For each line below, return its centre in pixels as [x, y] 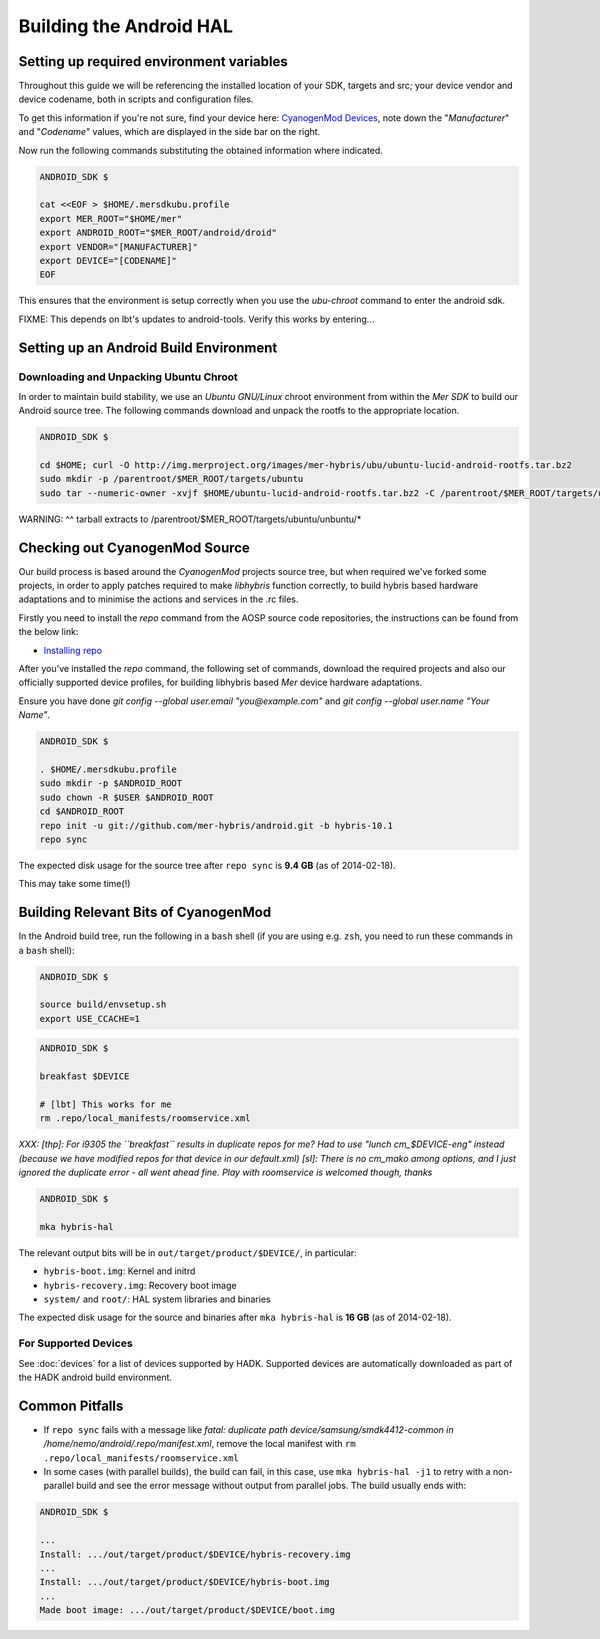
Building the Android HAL [126, 26]
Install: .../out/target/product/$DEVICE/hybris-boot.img [184, 1582]
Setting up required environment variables [153, 61]
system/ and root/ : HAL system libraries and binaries [157, 1299]
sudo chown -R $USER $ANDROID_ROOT [126, 797]
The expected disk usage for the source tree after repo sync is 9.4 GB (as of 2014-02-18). [207, 865]
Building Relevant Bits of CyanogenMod [145, 912]
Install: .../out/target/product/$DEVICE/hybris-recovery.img [195, 1554]
